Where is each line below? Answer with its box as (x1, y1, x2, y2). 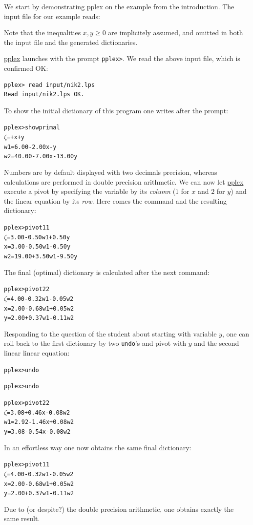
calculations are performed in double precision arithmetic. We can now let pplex (4, 176, 244, 187)
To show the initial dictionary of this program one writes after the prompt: (4, 105, 228, 115)
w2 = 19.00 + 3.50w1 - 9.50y (4, 252, 78, 260)
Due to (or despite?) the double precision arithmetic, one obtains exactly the (4, 504, 234, 514)
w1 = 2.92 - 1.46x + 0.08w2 (4, 419, 74, 426)
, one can (222, 328, 250, 338)
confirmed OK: (4, 63, 48, 73)
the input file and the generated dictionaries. (4, 37, 138, 47)
